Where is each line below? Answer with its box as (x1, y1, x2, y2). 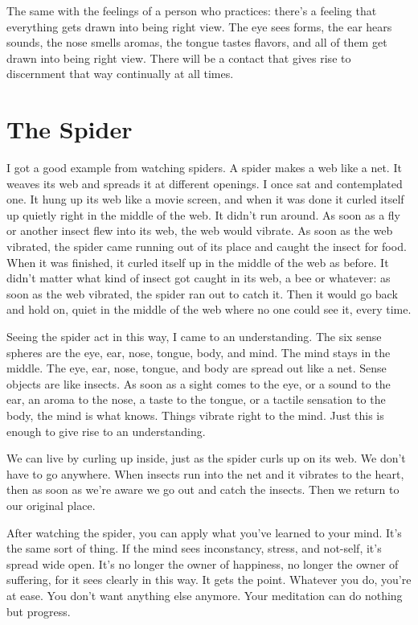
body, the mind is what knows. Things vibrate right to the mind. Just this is (6, 407, 384, 423)
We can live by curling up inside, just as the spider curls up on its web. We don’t (6, 450, 406, 467)
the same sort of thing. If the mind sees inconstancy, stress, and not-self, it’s (6, 540, 382, 557)
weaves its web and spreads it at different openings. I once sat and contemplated (6, 175, 403, 191)
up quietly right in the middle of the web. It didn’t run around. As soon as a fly (6, 206, 401, 223)
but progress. (6, 602, 71, 619)
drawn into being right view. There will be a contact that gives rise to (6, 49, 351, 66)
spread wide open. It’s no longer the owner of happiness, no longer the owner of (6, 555, 399, 572)
